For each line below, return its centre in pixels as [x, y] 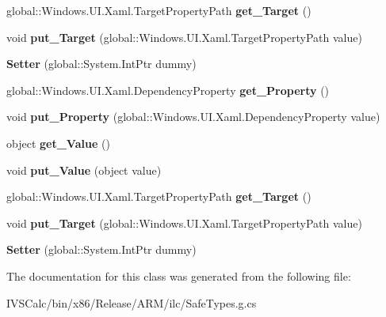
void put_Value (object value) [84, 170]
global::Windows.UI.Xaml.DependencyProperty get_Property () [168, 90]
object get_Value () [58, 143]
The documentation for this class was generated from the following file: [179, 275]
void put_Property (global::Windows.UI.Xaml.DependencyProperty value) [193, 117]
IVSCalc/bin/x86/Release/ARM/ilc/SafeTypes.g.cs [132, 302]
